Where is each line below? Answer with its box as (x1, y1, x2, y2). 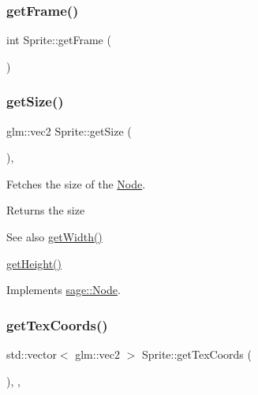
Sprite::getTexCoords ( (141, 346, 252, 362)
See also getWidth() (6, 229, 103, 244)
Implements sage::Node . (6, 281, 121, 298)
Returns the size (6, 202, 85, 218)
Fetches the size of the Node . (6, 175, 146, 192)
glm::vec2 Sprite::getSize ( (6, 122, 132, 139)
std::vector (6, 346, 57, 362)
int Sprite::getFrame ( (6, 32, 111, 48)
